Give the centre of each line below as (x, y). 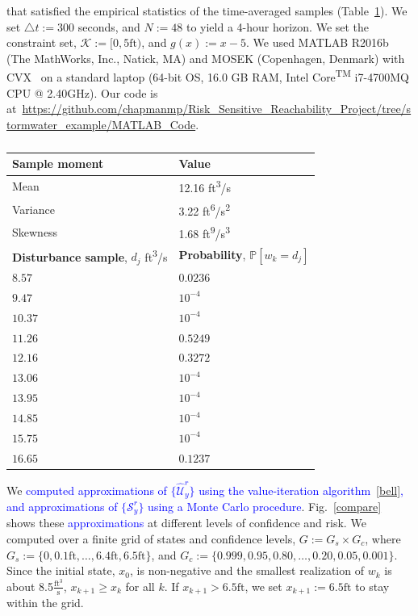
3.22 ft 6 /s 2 (204, 209)
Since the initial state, (61, 570)
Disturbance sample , (70, 256)
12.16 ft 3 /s (205, 186)
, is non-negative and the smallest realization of (247, 570)
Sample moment (58, 163)
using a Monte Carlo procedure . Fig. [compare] (265, 506)
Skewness (35, 232)
